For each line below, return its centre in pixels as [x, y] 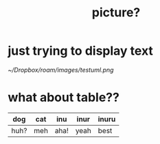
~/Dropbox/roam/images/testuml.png [61, 70]
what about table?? [64, 98]
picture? [116, 13]
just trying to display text [81, 51]
